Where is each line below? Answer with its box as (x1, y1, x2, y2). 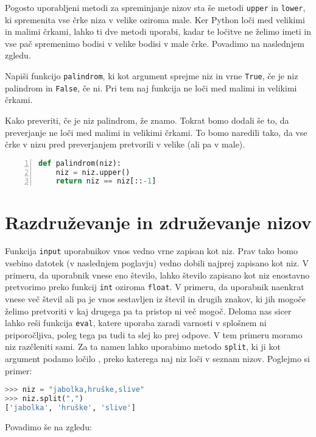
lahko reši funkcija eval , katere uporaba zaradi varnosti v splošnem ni (5, 316, 267, 329)
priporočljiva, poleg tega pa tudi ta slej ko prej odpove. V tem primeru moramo (5, 328, 303, 341)
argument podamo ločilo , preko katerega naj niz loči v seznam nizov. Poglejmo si (5, 352, 310, 365)
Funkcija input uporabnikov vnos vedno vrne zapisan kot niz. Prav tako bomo (5, 244, 298, 257)
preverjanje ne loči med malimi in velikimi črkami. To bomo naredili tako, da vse (5, 126, 307, 138)
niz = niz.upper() (55, 168, 130, 177)
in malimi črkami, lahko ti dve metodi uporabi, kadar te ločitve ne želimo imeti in (5, 25, 311, 38)
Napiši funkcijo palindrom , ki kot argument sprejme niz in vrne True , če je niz (5, 69, 298, 82)
